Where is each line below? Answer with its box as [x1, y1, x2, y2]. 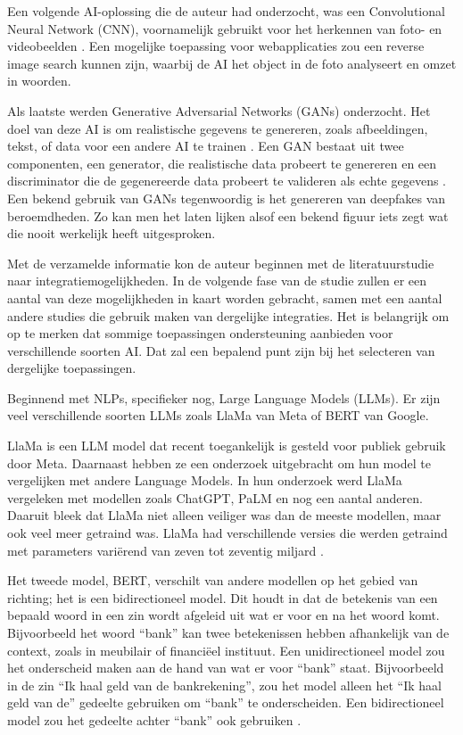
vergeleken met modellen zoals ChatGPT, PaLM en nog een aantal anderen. [7, 488, 423, 507]
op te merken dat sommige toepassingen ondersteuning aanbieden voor [7, 324, 393, 343]
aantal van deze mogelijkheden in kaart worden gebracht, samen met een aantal [7, 288, 442, 307]
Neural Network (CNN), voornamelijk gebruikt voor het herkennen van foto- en [7, 19, 442, 37]
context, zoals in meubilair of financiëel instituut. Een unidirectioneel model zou [7, 640, 445, 659]
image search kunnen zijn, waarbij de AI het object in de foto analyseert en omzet [7, 54, 457, 72]
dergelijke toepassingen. [7, 359, 136, 377]
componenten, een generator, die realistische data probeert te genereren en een [7, 153, 437, 172]
